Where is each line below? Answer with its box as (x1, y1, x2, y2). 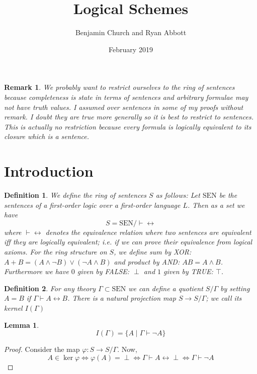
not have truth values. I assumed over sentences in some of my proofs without (4, 101, 243, 112)
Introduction (4, 161, 94, 181)
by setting (220, 283, 250, 293)
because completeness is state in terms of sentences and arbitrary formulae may (4, 91, 248, 102)
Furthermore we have (4, 266, 69, 277)
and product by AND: (114, 256, 180, 267)
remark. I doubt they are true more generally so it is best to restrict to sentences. (4, 111, 254, 122)
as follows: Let (155, 190, 200, 200)
